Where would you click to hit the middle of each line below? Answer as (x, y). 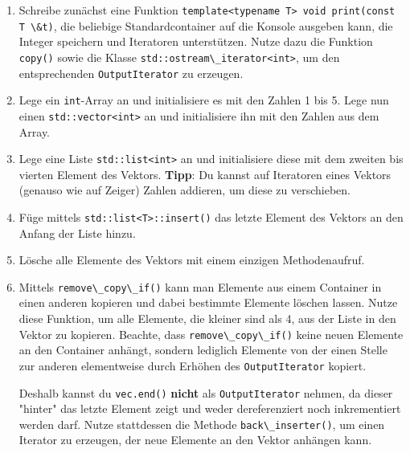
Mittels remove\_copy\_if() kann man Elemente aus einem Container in (200, 286)
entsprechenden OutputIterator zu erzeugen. (131, 73)
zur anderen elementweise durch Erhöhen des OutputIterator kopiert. (193, 365)
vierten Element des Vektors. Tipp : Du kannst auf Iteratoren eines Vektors (205, 174)
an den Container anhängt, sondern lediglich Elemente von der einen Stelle (203, 350)
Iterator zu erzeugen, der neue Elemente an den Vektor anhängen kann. (195, 440)
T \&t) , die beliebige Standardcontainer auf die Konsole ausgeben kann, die (206, 25)
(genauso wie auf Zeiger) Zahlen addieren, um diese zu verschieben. (184, 190)
